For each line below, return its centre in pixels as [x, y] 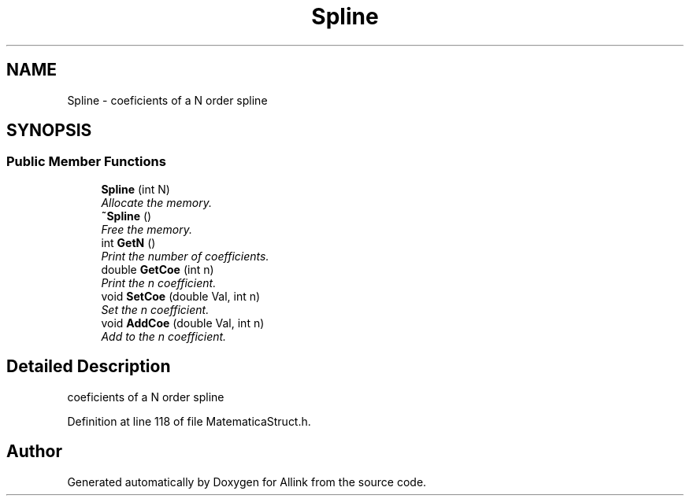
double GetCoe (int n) [158, 269]
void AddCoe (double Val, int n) [183, 323]
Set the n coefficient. [155, 309]
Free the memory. [147, 229]
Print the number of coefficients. [185, 256]
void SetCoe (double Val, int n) [181, 296]
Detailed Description [89, 367]
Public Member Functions [86, 162]
